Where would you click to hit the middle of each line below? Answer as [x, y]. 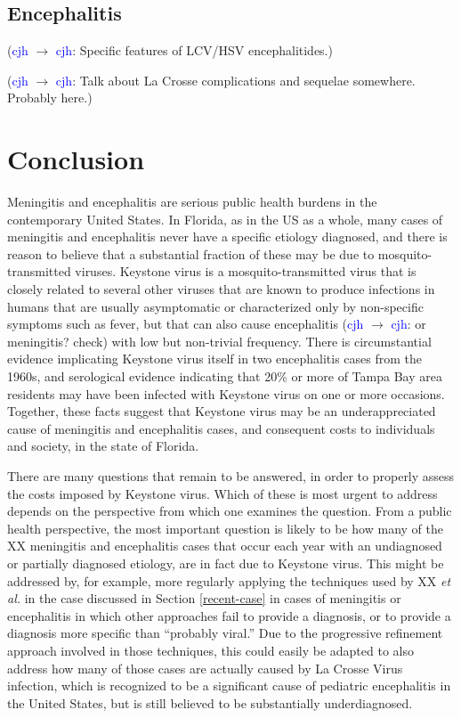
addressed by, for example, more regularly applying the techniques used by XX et [229, 580]
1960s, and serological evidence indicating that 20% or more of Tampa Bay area [225, 376]
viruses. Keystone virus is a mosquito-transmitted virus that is [246, 271]
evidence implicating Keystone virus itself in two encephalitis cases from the [215, 359]
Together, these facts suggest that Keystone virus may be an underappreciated [222, 411]
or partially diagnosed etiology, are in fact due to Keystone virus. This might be [226, 563]
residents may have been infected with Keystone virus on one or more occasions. [226, 393]
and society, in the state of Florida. [103, 446]
